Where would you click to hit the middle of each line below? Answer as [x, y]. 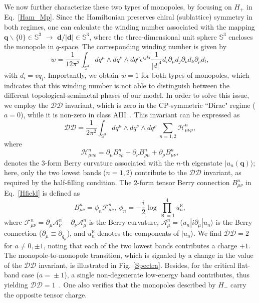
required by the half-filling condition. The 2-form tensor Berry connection [117, 182]
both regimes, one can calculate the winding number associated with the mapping [129, 27]
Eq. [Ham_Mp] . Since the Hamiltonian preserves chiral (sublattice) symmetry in [128, 17]
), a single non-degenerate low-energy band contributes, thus [157, 275]
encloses [241, 36]
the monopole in [29, 46]
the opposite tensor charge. [46, 294]
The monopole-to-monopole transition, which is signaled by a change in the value [129, 255]
